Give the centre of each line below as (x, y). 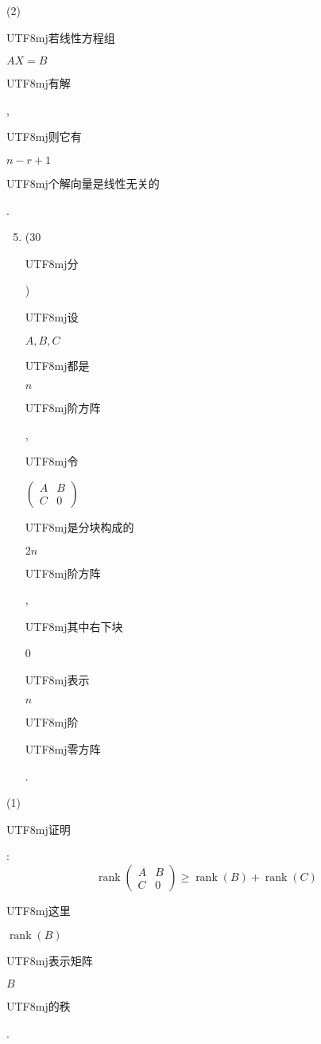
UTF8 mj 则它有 (44, 136)
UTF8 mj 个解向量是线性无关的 (83, 183)
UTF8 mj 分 (52, 263)
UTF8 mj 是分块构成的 (79, 526)
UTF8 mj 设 (52, 316)
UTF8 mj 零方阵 (63, 749)
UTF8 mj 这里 (39, 911)
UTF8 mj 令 (52, 461)
